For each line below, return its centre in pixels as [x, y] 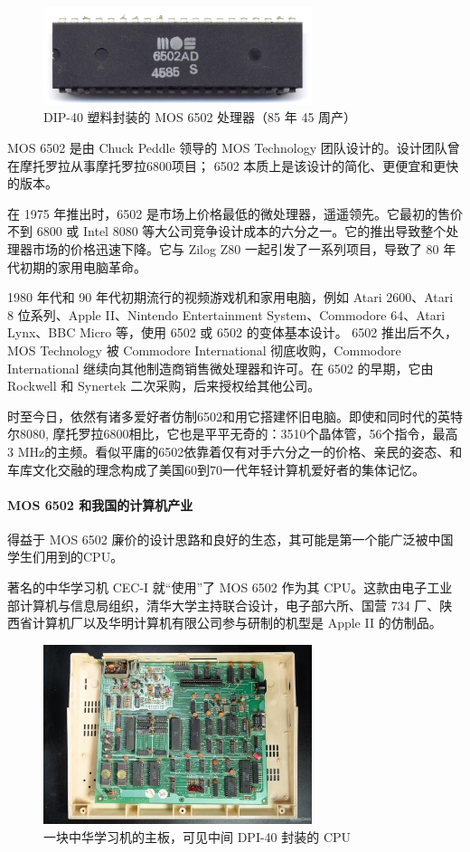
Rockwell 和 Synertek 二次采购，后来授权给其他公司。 [164, 386]
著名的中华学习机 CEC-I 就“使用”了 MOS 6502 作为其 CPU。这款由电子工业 [230, 587]
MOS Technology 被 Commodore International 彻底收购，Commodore [204, 350]
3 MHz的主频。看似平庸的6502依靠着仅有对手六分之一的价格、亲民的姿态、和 [235, 451]
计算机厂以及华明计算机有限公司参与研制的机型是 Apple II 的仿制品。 [237, 623]
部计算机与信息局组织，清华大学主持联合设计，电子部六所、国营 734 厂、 [224, 605]
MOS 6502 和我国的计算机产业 [100, 504]
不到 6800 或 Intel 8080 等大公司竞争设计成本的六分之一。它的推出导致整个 [227, 231]
